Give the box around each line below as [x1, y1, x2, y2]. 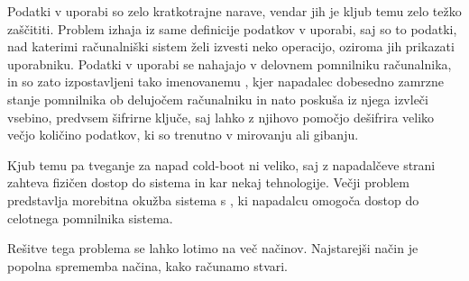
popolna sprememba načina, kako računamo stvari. [7, 256, 289, 275]
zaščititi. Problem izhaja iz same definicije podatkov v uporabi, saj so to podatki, [7, 19, 457, 38]
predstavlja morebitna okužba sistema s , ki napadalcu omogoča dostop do [7, 190, 419, 209]
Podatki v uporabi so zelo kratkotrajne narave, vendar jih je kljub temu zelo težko [7, 2, 462, 20]
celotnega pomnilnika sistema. [7, 208, 173, 227]
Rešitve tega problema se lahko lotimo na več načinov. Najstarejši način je [7, 239, 418, 258]
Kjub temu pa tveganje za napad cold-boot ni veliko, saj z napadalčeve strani [7, 155, 436, 174]
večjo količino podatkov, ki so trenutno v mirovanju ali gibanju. [7, 125, 359, 144]
